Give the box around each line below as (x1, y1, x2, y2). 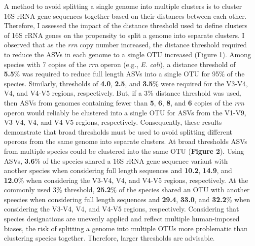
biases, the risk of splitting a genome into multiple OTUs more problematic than (4, 223, 248, 233)
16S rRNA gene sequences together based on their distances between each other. (4, 10, 247, 21)
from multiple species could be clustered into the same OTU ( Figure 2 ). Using (4, 145, 244, 156)
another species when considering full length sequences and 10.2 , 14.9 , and (4, 165, 232, 176)
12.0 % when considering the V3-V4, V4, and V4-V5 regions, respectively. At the (4, 175, 248, 185)
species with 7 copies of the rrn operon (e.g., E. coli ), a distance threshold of (4, 59, 236, 69)
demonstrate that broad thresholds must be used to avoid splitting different (4, 126, 233, 137)
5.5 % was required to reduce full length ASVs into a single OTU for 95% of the (4, 69, 245, 79)
